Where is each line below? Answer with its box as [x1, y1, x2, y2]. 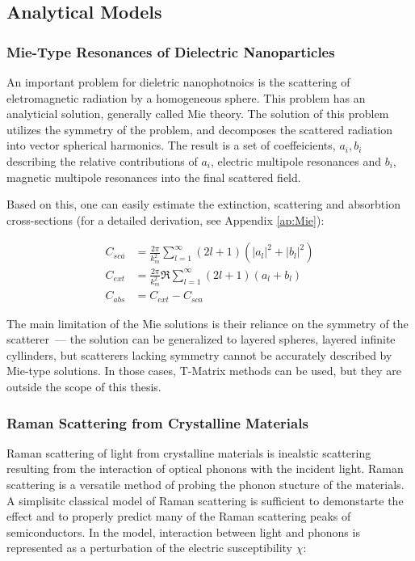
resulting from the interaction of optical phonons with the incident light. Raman [6, 460, 404, 477]
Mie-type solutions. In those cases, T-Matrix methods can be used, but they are [6, 362, 402, 379]
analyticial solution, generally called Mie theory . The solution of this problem [6, 105, 389, 122]
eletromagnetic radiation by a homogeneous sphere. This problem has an [6, 89, 366, 106]
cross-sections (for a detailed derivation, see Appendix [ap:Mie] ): [6, 211, 325, 228]
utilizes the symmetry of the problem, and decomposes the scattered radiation [6, 120, 393, 137]
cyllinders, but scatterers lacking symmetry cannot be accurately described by [6, 346, 392, 363]
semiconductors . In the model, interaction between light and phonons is [6, 523, 360, 540]
